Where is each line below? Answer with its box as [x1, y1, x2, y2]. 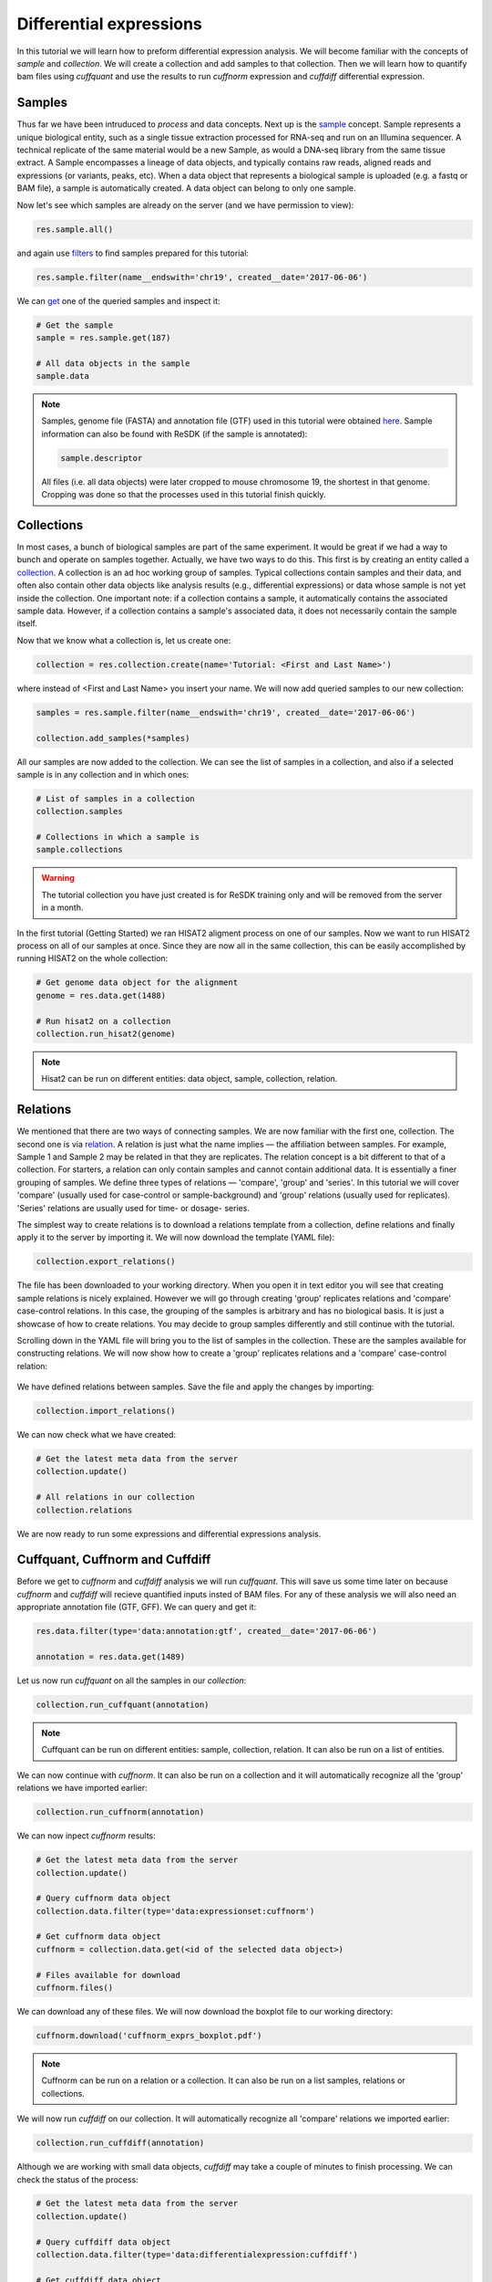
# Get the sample [36, 319, 114, 330]
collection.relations [36, 1504, 133, 1515]
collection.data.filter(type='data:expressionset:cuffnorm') [36, 1906, 315, 1916]
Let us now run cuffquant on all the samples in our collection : [16, 1675, 247, 1686]
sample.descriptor [60, 453, 143, 463]
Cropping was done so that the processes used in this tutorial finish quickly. [41, 489, 327, 500]
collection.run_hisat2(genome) [36, 1028, 177, 1039]
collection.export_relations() [36, 1256, 177, 1267]
